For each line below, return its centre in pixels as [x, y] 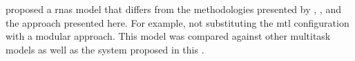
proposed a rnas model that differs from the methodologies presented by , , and [173, 9]
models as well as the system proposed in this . [105, 49]
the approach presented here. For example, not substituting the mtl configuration [177, 22]
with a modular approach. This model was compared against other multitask [168, 36]
